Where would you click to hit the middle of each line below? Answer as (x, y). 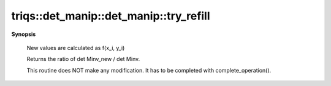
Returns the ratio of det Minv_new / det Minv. (83, 59)
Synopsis (24, 34)
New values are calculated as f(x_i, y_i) (76, 48)
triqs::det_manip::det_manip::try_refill (111, 16)
